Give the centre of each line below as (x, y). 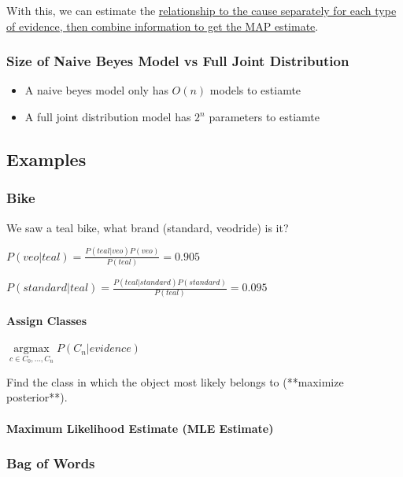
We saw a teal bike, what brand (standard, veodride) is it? (148, 227)
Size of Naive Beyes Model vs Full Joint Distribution (178, 61)
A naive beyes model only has (96, 90)
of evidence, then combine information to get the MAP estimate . (163, 26)
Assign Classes (47, 321)
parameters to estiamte (264, 116)
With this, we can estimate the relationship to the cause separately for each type (201, 10)
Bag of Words (51, 463)
